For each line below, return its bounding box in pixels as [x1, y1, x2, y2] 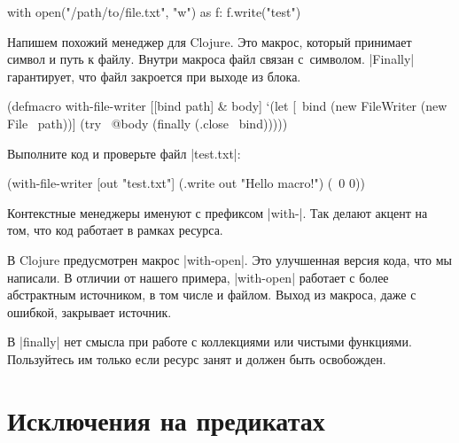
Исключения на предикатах [7, 401, 325, 438]
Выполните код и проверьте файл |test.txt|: [7, 144, 241, 162]
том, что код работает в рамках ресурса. [7, 221, 223, 239]
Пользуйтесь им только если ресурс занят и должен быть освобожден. [7, 349, 386, 368]
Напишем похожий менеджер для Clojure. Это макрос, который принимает [7, 32, 412, 51]
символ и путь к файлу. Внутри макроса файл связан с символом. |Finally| [7, 50, 415, 68]
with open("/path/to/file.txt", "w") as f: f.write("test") [7, 3, 301, 20]
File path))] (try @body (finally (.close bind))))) [7, 113, 288, 132]
